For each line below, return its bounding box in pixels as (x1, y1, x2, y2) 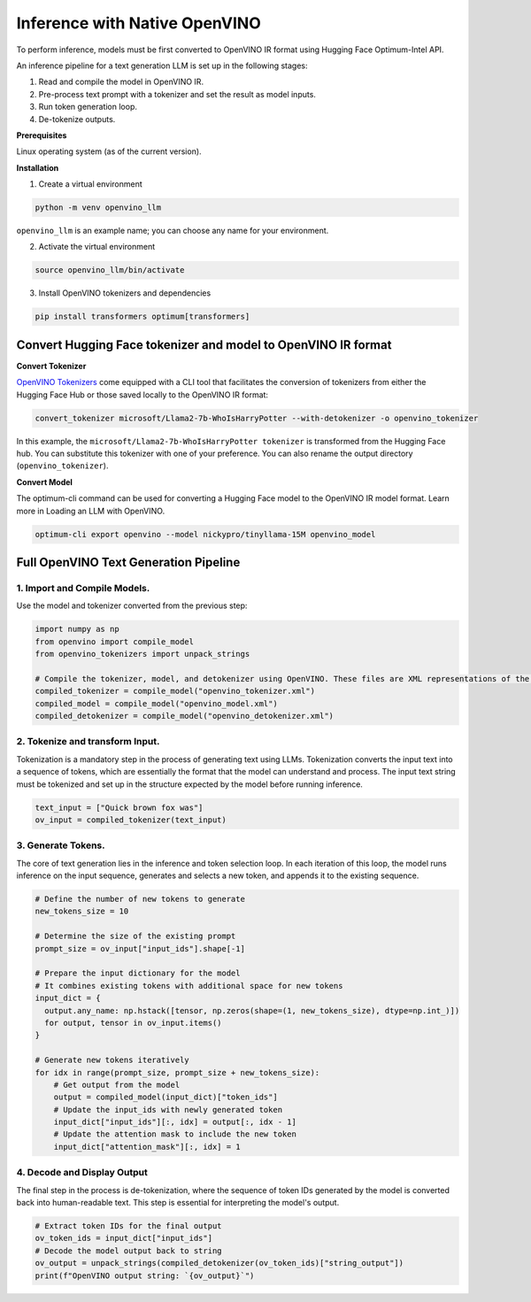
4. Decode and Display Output (16, 1167, 148, 1179)
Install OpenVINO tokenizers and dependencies (38, 288, 212, 298)
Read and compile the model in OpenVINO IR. (38, 76, 204, 88)
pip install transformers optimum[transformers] (35, 312, 250, 322)
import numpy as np (35, 624, 119, 635)
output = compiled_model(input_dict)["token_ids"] (53, 1092, 278, 1102)
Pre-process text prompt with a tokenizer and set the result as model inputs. (38, 89, 316, 99)
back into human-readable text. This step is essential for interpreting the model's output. (16, 1197, 340, 1207)
